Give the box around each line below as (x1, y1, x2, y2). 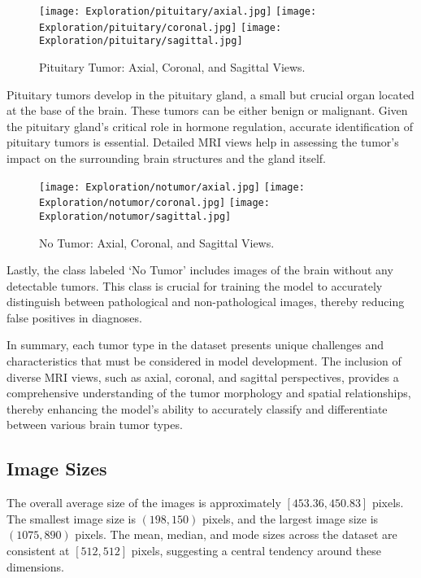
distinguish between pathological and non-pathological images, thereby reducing (7, 293, 405, 310)
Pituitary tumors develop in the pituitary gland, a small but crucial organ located (7, 85, 414, 103)
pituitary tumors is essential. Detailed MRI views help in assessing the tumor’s (7, 134, 399, 151)
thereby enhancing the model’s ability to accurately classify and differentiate (7, 400, 388, 417)
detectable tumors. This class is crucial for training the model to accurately (7, 277, 383, 294)
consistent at (7, 542, 70, 559)
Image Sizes (7, 456, 107, 481)
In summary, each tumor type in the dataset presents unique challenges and (7, 336, 384, 353)
